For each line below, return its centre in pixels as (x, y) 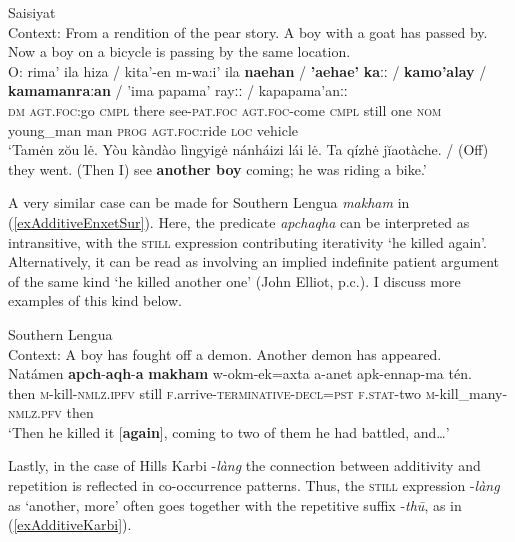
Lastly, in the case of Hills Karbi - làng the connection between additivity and (244, 465)
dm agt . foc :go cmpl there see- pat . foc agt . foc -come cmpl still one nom (225, 109)
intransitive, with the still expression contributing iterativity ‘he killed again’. (247, 241)
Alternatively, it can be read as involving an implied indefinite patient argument (254, 261)
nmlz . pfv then (51, 412)
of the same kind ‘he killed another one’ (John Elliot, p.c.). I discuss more (234, 280)
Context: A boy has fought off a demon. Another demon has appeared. (225, 353)
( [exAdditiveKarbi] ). (70, 524)
